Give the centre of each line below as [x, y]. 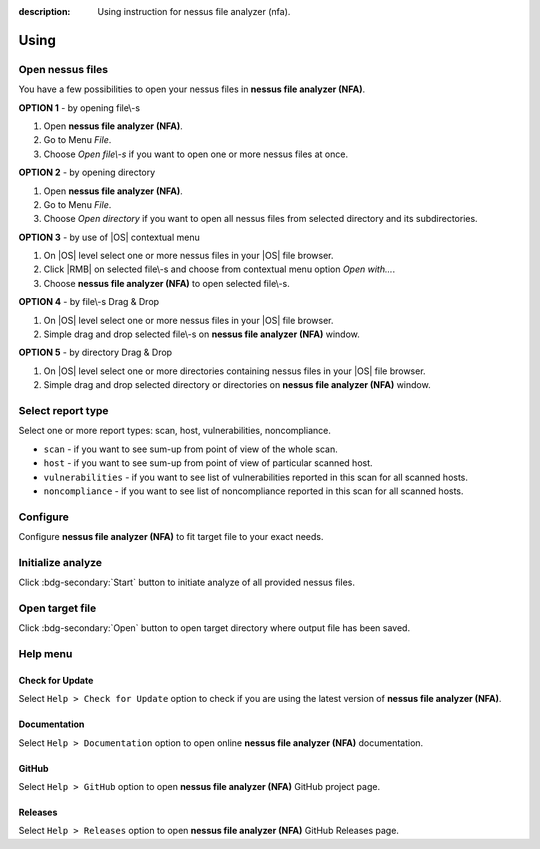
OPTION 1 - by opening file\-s [79, 107]
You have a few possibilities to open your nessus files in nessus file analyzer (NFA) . [191, 89]
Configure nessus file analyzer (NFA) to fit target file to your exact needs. [171, 537]
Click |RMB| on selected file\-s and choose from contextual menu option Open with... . [219, 269]
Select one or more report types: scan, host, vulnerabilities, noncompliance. [175, 431]
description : [44, 11]
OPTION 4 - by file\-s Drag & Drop [89, 302]
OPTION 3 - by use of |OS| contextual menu [109, 237]
